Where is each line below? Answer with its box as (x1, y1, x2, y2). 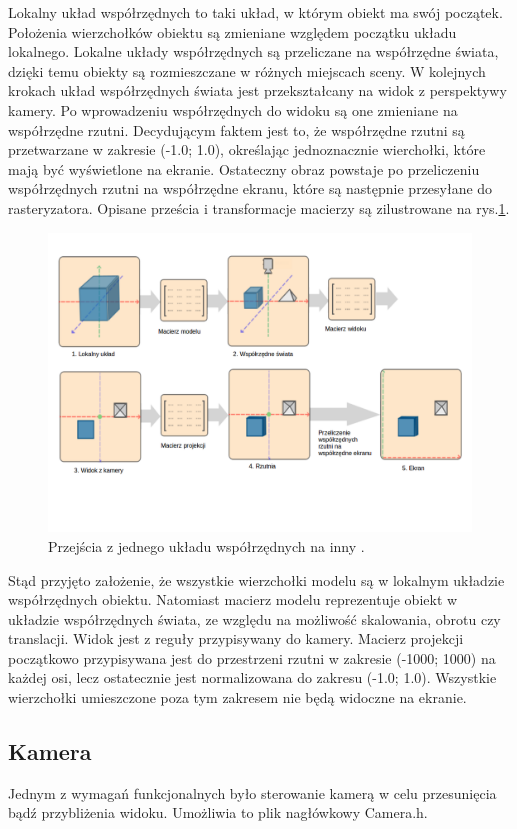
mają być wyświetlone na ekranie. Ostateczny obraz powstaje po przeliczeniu (8, 158, 480, 179)
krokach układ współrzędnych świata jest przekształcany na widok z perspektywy (8, 80, 507, 101)
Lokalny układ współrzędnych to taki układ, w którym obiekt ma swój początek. (8, 2, 503, 22)
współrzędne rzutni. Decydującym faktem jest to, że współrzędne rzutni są (8, 119, 465, 140)
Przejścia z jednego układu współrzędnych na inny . (48, 535, 365, 556)
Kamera (8, 736, 92, 767)
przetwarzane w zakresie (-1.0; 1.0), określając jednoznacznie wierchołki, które (8, 139, 486, 160)
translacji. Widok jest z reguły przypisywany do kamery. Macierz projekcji (8, 628, 464, 649)
